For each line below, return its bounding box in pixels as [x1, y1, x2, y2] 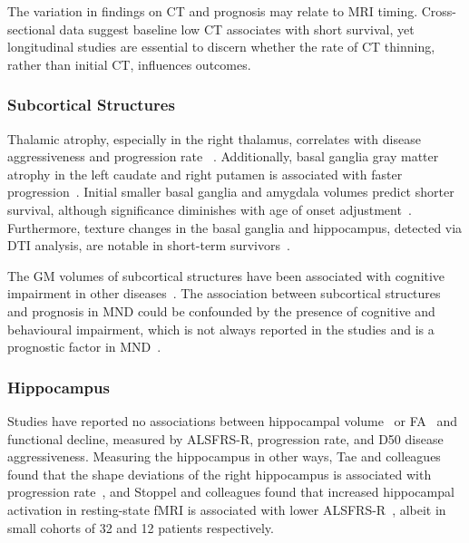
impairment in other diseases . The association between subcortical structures [7, 284, 441, 303]
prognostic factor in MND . [7, 337, 161, 356]
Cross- [421, 2, 457, 20]
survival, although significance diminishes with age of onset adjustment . [7, 199, 412, 218]
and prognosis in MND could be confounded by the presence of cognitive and [7, 301, 435, 320]
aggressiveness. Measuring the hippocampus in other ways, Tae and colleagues [7, 447, 441, 466]
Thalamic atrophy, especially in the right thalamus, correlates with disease [7, 129, 421, 148]
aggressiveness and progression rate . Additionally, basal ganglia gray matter [7, 147, 439, 166]
